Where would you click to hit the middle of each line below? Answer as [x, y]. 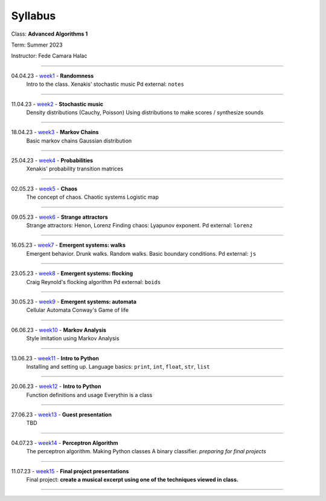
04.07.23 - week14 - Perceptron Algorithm [65, 443]
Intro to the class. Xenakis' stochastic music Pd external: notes [105, 84]
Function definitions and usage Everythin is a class [89, 395]
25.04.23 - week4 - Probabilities [52, 161]
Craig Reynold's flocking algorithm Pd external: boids [94, 282]
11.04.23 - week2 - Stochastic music [57, 104]
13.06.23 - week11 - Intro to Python [55, 358]
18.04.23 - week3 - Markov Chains [55, 132]
